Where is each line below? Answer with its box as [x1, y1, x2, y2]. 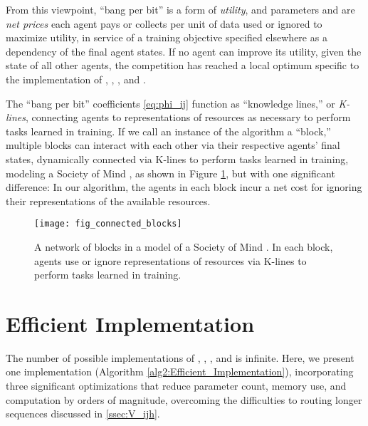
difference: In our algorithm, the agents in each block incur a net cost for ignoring [6, 180, 362, 194]
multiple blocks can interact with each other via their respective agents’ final [6, 137, 340, 152]
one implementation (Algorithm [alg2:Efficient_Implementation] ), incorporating [6, 364, 354, 379]
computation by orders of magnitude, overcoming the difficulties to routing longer [6, 392, 362, 407]
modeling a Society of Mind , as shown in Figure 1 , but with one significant [6, 165, 335, 180]
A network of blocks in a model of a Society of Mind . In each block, [34, 239, 333, 254]
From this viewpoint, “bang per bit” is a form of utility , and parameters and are [6, 2, 355, 16]
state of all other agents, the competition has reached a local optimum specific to [6, 58, 359, 73]
